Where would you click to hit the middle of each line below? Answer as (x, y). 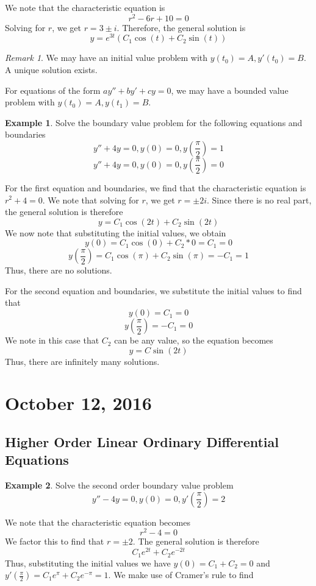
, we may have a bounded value (230, 90)
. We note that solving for (91, 199)
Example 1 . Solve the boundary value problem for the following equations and (154, 122)
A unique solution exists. (51, 69)
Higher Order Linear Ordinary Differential (142, 442)
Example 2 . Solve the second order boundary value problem (119, 485)
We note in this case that (52, 340)
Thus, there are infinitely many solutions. (82, 361)
